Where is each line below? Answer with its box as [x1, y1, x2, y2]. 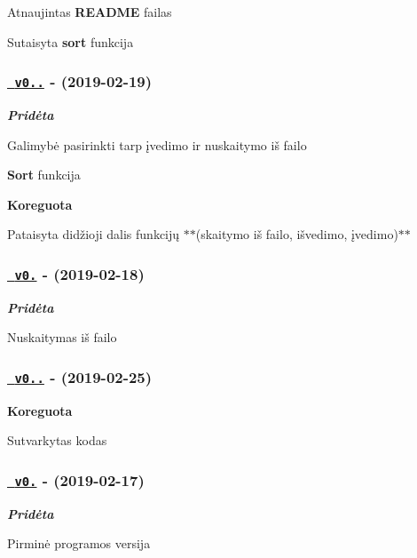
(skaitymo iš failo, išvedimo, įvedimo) [195, 225, 398, 243]
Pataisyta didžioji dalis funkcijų [7, 225, 180, 243]
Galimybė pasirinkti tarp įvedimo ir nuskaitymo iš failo [7, 135, 307, 154]
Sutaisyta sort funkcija [7, 32, 134, 51]
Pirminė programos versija [7, 534, 151, 553]
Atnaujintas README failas [7, 3, 172, 20]
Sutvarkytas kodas [7, 431, 107, 450]
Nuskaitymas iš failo [7, 328, 117, 347]
